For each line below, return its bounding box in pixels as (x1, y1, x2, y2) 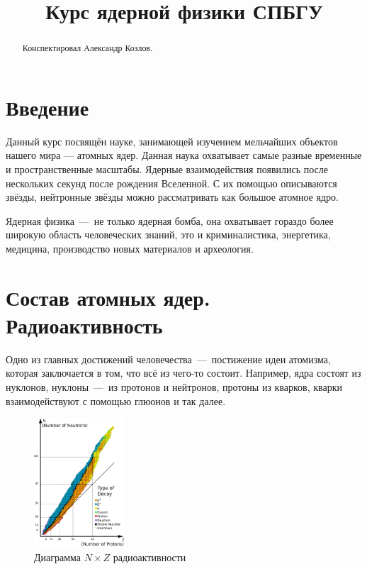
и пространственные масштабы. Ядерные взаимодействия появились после (6, 161, 328, 176)
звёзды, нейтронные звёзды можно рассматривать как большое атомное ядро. (6, 189, 339, 204)
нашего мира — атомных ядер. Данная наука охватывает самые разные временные (6, 148, 362, 162)
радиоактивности (113, 549, 186, 564)
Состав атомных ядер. (6, 282, 210, 311)
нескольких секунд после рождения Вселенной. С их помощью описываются (6, 175, 337, 190)
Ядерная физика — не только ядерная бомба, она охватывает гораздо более (6, 213, 334, 228)
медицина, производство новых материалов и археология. (6, 241, 254, 255)
